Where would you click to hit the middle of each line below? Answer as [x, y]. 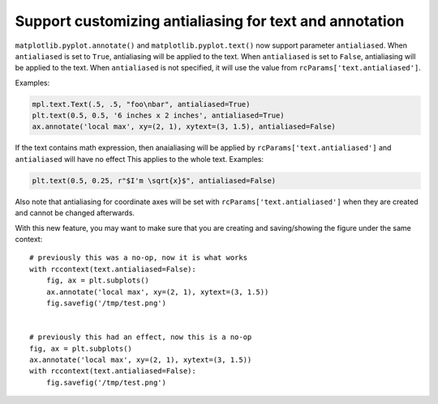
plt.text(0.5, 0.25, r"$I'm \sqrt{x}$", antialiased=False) [154, 181]
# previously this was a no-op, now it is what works [138, 258]
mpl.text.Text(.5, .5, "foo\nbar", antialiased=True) [141, 104]
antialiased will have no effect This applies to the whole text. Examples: [139, 159]
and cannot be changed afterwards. [75, 213]
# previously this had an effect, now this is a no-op [141, 337]
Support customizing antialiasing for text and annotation [210, 21]
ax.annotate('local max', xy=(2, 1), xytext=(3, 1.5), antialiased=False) [184, 127]
